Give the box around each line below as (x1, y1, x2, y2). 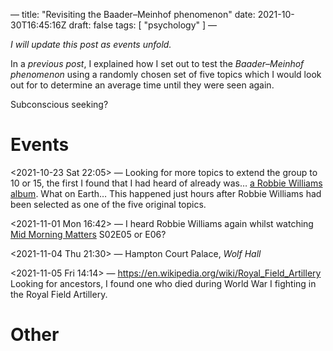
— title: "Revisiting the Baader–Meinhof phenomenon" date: (10, 9, 256, 20)
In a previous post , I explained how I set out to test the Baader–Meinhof (10, 58, 305, 69)
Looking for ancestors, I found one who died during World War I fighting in (10, 277, 317, 289)
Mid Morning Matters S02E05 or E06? (10, 228, 167, 240)
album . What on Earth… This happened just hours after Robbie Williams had (10, 187, 322, 199)
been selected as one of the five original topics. (10, 198, 207, 210)
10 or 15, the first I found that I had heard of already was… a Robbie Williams (10, 177, 323, 189)
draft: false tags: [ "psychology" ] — (68, 19, 218, 31)
